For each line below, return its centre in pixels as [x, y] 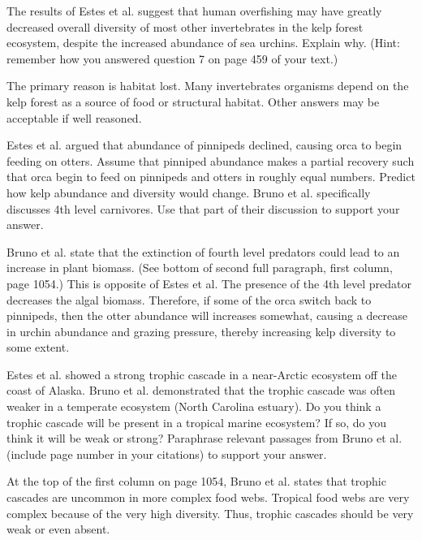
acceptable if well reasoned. [74, 117]
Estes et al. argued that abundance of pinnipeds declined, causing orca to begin [205, 145]
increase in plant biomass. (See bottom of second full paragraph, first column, [200, 268]
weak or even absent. [58, 529]
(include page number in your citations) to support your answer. [167, 454]
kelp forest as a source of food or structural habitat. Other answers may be [193, 101]
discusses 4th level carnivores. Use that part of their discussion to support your [203, 208]
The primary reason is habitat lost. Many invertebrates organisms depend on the [208, 86]
